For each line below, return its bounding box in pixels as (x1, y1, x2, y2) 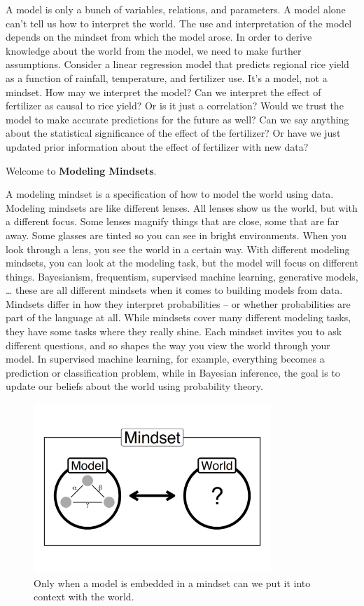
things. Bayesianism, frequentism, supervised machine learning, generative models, (6, 269, 358, 283)
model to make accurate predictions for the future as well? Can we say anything (6, 112, 349, 126)
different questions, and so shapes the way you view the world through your (6, 337, 330, 352)
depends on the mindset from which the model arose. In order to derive (6, 29, 312, 44)
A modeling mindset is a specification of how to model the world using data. (6, 187, 334, 201)
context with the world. (34, 589, 134, 604)
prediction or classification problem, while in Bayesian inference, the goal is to (6, 365, 340, 379)
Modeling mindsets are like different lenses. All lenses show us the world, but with (6, 200, 358, 215)
